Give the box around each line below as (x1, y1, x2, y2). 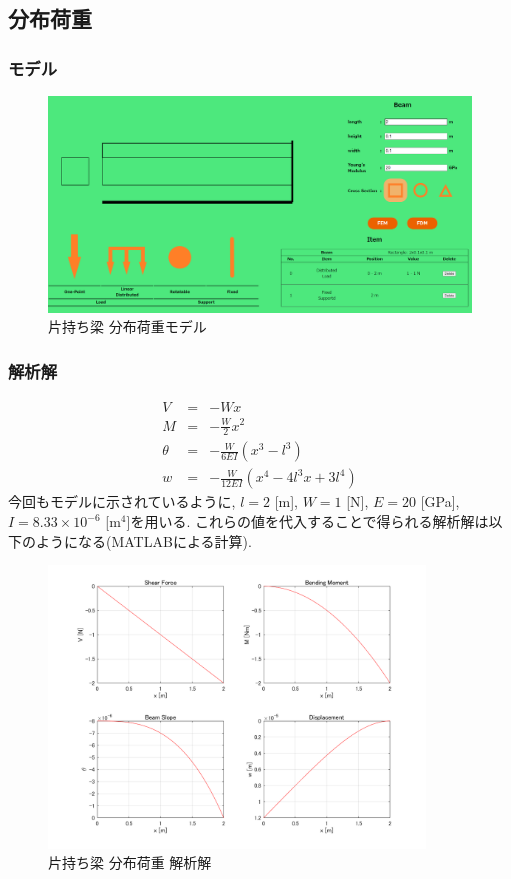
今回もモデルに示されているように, (8, 491, 236, 512)
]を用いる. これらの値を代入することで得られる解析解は (126, 511, 489, 532)
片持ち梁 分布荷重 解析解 (48, 852, 212, 873)
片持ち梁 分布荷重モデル (48, 316, 207, 337)
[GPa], (420, 491, 460, 512)
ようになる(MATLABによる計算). (35, 530, 252, 551)
